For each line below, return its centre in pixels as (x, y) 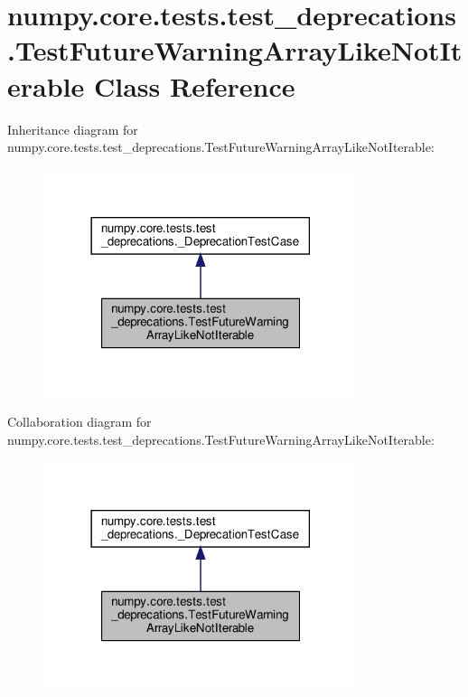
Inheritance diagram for (73, 129)
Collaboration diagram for (80, 422)
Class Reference (194, 85)
